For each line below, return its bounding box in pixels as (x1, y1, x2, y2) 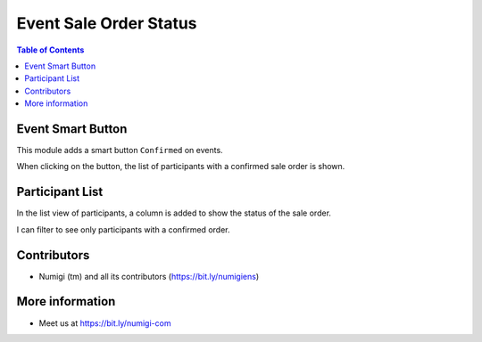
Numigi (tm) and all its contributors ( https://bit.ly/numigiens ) (38, 271, 260, 281)
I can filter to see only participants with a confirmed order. (16, 224, 230, 235)
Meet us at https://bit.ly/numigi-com (38, 317, 171, 329)
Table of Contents (16, 45, 85, 55)
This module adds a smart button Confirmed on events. (16, 145, 223, 156)
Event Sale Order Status (16, 13, 197, 33)
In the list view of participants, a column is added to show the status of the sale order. (16, 208, 332, 218)
